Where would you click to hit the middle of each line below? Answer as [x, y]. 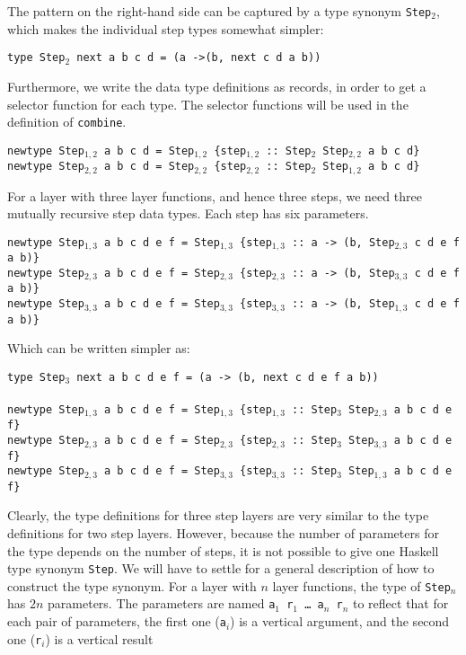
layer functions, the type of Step [361, 585]
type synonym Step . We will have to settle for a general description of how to [221, 568]
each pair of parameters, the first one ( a [117, 621]
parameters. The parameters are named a [162, 603]
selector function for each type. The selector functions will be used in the [208, 104]
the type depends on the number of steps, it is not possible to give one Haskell [223, 550]
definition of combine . [67, 122]
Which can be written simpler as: [99, 348]
